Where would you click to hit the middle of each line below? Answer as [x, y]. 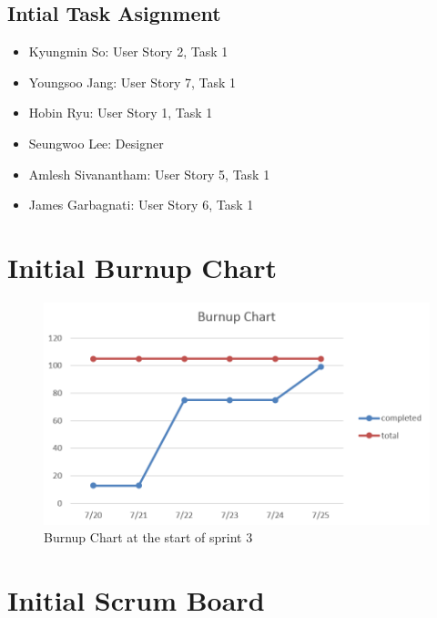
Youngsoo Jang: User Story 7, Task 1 [132, 82]
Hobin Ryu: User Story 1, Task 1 [121, 113]
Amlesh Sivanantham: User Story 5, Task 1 [149, 174]
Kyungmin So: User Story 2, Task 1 [128, 51]
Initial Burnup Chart [142, 267]
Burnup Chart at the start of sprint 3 [148, 537]
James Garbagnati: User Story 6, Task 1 [141, 205]
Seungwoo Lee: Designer [96, 143]
